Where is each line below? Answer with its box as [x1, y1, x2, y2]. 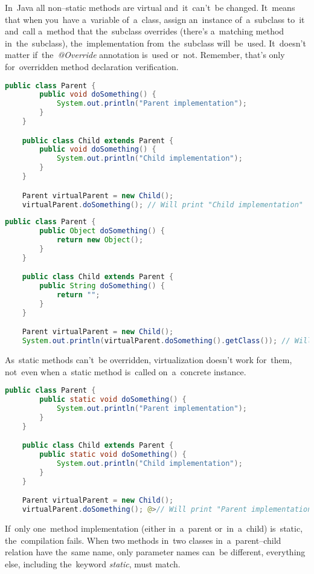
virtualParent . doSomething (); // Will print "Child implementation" [22, 200, 303, 209]
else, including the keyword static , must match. [5, 557, 181, 570]
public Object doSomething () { [39, 227, 165, 236]
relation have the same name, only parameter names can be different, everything [5, 546, 306, 558]
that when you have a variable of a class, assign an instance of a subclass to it [5, 13, 305, 25]
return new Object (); [56, 236, 144, 245]
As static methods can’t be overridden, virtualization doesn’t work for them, [5, 353, 292, 366]
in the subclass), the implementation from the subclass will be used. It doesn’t [5, 36, 306, 49]
